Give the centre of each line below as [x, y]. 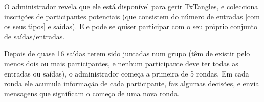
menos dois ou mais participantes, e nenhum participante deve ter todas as [121, 63]
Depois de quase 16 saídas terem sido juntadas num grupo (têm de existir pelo [127, 53]
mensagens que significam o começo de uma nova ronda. [92, 93]
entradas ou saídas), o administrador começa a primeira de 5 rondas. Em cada [127, 73]
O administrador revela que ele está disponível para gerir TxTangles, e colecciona [131, 6]
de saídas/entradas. [35, 36]
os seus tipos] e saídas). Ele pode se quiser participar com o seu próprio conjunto [131, 26]
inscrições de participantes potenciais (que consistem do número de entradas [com [132, 16]
